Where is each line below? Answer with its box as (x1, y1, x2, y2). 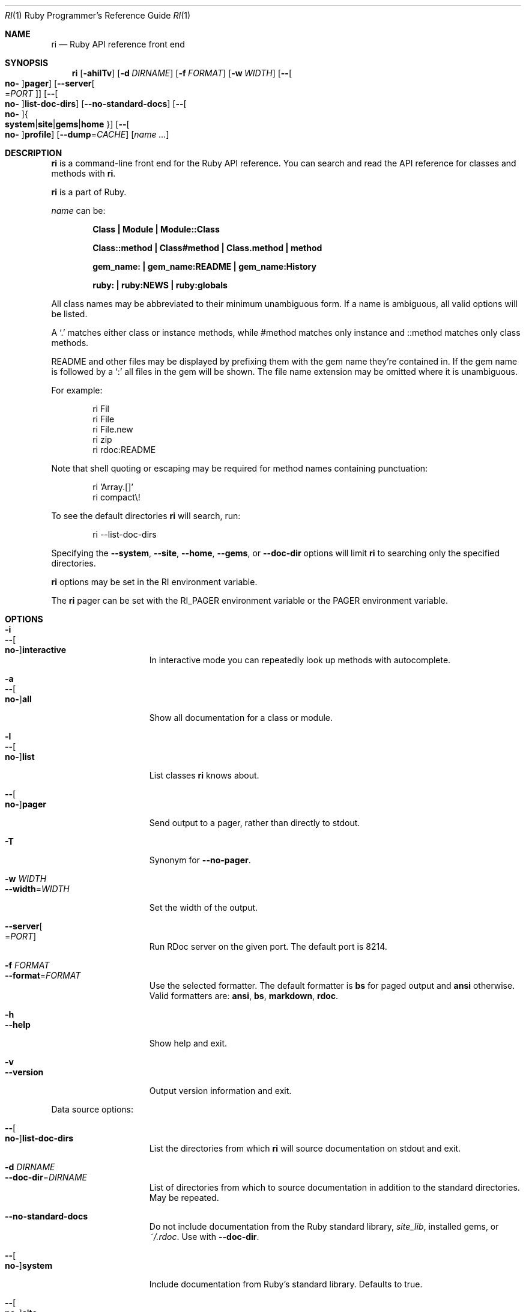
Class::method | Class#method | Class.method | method (92, 243, 322, 253)
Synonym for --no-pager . (149, 855, 251, 865)
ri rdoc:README (92, 445, 156, 455)
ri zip (92, 434, 112, 445)
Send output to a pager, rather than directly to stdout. (149, 818, 360, 828)
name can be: (51, 205, 106, 216)
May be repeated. (149, 1192, 219, 1203)
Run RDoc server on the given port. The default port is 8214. (149, 941, 387, 952)
